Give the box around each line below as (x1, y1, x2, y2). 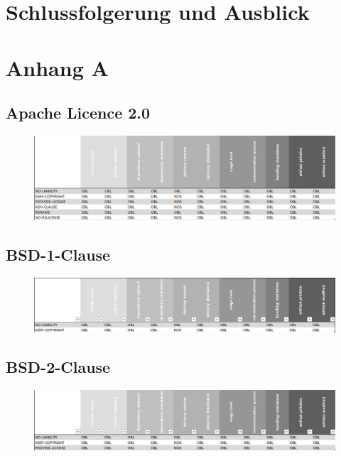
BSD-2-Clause (6, 356, 111, 378)
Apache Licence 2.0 (6, 102, 151, 124)
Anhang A (6, 53, 109, 82)
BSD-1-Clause (6, 244, 111, 266)
